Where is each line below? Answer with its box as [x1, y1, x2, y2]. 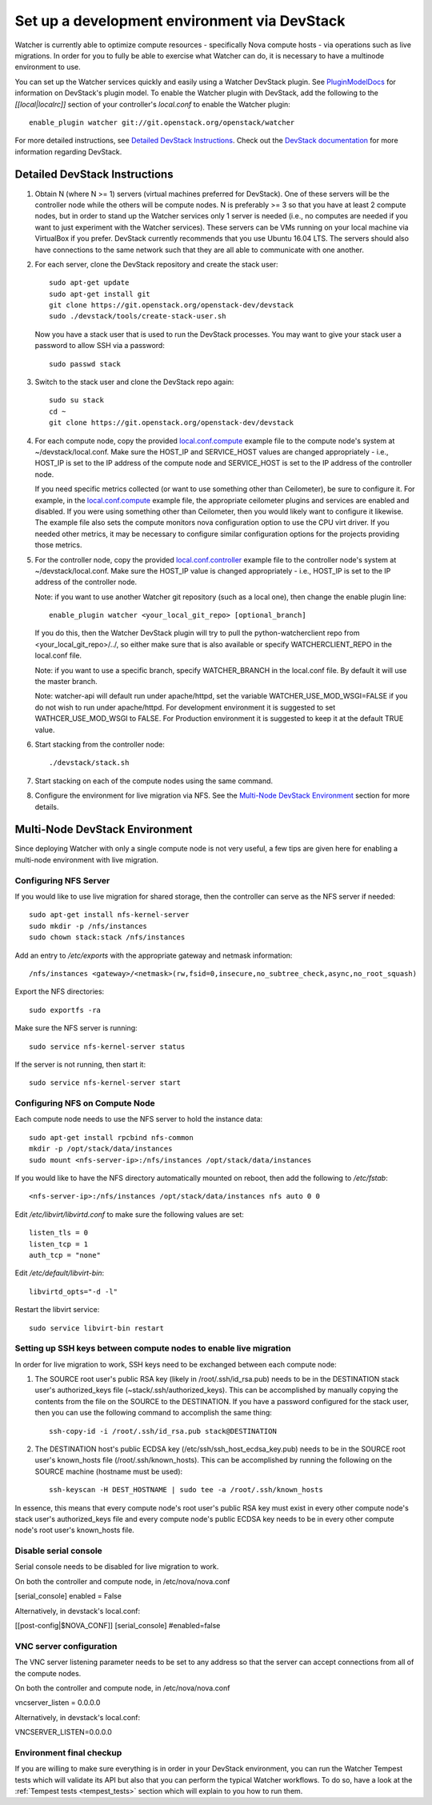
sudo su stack [49, 396, 104, 405]
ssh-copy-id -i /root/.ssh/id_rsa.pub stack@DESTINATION [49, 1427, 278, 1435]
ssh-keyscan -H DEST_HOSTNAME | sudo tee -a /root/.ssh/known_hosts [49, 1485, 323, 1495]
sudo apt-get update [49, 278, 130, 287]
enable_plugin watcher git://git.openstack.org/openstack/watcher [29, 118, 295, 127]
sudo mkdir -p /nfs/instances [29, 921, 148, 931]
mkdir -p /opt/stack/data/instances [29, 1144, 173, 1154]
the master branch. [34, 677, 98, 686]
